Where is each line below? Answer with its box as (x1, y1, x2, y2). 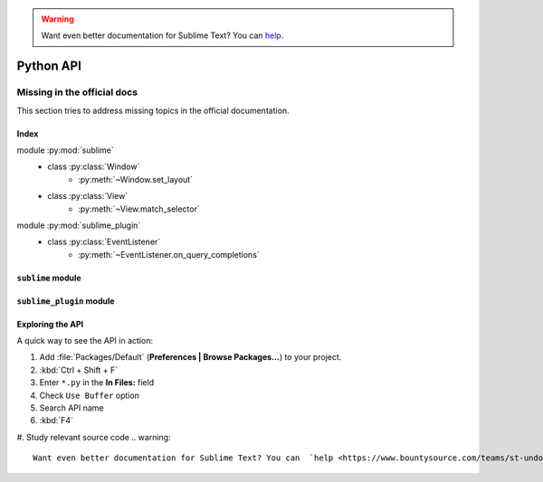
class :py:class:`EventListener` (47, 236, 161, 248)
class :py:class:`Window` (47, 161, 140, 172)
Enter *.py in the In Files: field (39, 377, 154, 388)
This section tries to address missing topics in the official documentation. (16, 105, 290, 116)
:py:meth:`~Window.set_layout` (78, 174, 194, 184)
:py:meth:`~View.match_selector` (78, 203, 200, 214)
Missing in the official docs (16, 86, 138, 99)
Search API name (39, 402, 104, 413)
